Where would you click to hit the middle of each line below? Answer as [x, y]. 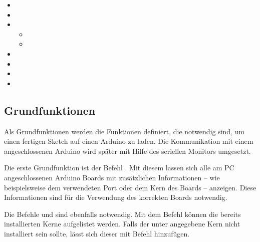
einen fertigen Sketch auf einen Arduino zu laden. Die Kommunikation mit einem [129, 141]
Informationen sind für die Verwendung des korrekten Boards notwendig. [116, 197]
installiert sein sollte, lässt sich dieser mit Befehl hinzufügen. [97, 233]
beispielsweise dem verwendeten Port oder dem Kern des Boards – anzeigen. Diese [130, 187]
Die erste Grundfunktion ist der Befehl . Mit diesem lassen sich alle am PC [119, 168]
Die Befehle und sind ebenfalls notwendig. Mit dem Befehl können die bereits [122, 214]
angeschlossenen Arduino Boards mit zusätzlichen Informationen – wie [112, 177]
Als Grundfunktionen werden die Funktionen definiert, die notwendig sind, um [124, 131]
